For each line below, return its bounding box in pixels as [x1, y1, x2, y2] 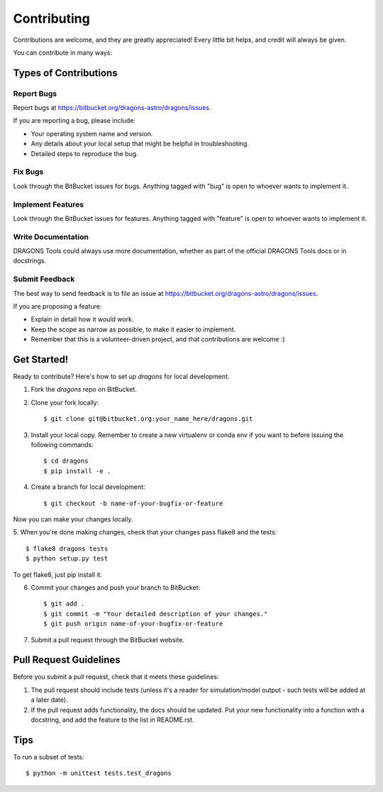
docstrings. [13, 256, 47, 265]
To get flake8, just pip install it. [13, 570, 103, 578]
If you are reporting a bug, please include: [13, 116, 136, 125]
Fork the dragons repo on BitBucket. [30, 385, 138, 394]
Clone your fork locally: [30, 398, 99, 407]
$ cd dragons [43, 457, 89, 465]
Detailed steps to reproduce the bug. [30, 149, 138, 158]
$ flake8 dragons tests [26, 544, 109, 553]
